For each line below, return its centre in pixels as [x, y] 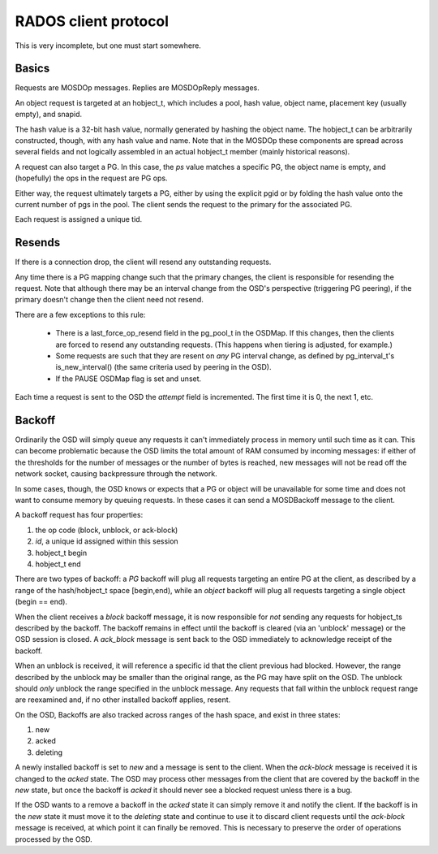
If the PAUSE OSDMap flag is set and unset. [129, 379]
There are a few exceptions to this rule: [80, 314]
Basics [32, 69]
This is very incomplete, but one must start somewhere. [108, 46]
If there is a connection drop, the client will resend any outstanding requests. [143, 262]
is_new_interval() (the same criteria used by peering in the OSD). [163, 367]
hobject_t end [58, 564]
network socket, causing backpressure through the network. [116, 474]
